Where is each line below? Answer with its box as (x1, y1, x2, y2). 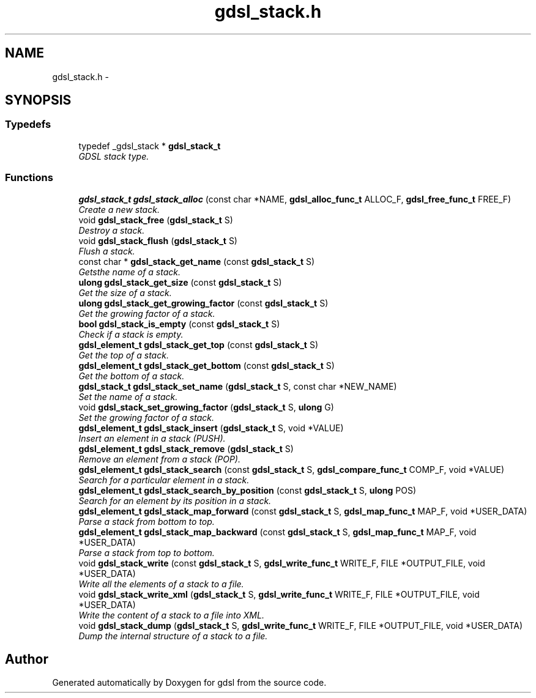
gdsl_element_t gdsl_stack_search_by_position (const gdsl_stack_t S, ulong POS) (78, 485, 417, 496)
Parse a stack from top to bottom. (78, 547, 215, 558)
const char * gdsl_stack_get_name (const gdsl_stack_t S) (78, 256, 315, 267)
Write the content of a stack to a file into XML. (78, 609, 264, 620)
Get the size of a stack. (78, 287, 172, 298)
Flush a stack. (78, 245, 135, 256)
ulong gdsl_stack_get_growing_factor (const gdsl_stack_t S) (78, 297, 329, 308)
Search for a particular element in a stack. (78, 474, 250, 485)
